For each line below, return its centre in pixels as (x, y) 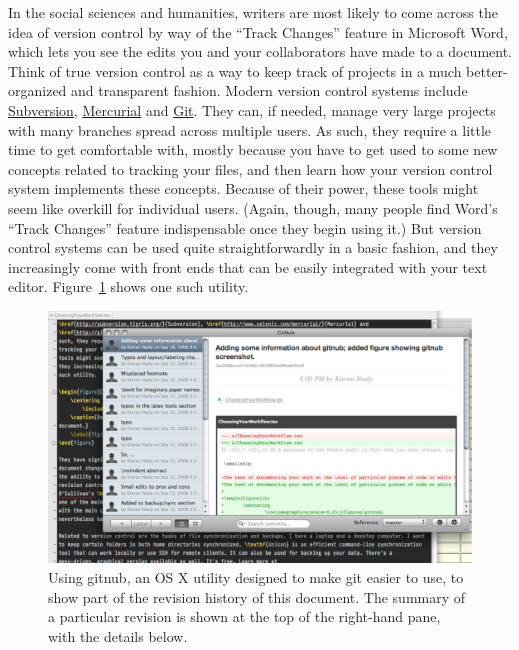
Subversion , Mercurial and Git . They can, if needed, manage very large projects (252, 109)
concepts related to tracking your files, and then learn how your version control (250, 168)
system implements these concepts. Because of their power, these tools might (243, 188)
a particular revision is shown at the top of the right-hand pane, (244, 616)
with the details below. (118, 635)
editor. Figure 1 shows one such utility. (128, 286)
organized (37, 90)
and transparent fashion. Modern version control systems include (269, 90)
